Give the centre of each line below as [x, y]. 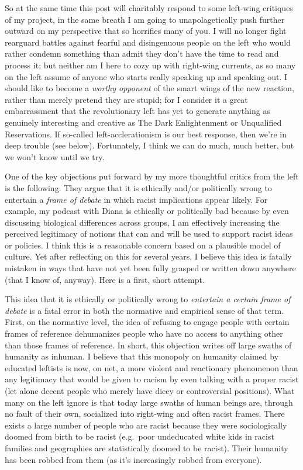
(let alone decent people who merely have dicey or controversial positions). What [150, 390]
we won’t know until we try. [55, 156]
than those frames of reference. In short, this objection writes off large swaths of [148, 345]
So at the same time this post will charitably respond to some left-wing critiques [149, 8]
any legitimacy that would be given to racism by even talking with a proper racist [152, 379]
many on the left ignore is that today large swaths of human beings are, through [149, 402]
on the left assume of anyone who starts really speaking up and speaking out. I [146, 76]
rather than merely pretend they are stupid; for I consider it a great [126, 99]
